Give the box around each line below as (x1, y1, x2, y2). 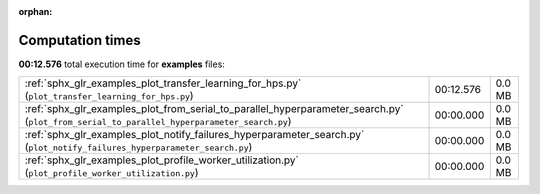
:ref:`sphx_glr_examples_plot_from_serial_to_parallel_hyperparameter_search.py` (24, 102, 404, 116)
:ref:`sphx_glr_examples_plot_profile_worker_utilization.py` (24, 153, 299, 167)
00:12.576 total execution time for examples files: (18, 58, 225, 70)
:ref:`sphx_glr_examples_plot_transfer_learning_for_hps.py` (24, 76, 302, 90)
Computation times (18, 31, 141, 49)
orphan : (18, 6, 53, 17)
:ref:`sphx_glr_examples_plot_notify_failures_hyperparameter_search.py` (24, 128, 365, 142)
